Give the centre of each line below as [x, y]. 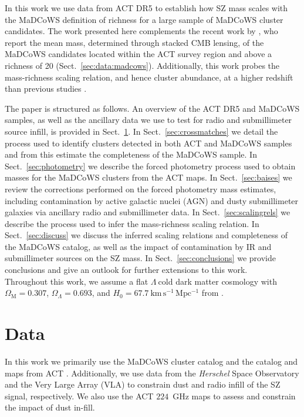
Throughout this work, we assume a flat [77, 281]
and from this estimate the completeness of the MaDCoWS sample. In [131, 154]
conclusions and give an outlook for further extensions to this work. [126, 270]
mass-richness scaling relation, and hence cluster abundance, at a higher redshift [149, 77]
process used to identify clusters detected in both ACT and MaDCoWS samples [148, 143]
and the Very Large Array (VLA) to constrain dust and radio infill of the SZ [143, 384]
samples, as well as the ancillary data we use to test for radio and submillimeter [148, 120]
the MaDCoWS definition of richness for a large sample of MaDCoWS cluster [144, 19]
